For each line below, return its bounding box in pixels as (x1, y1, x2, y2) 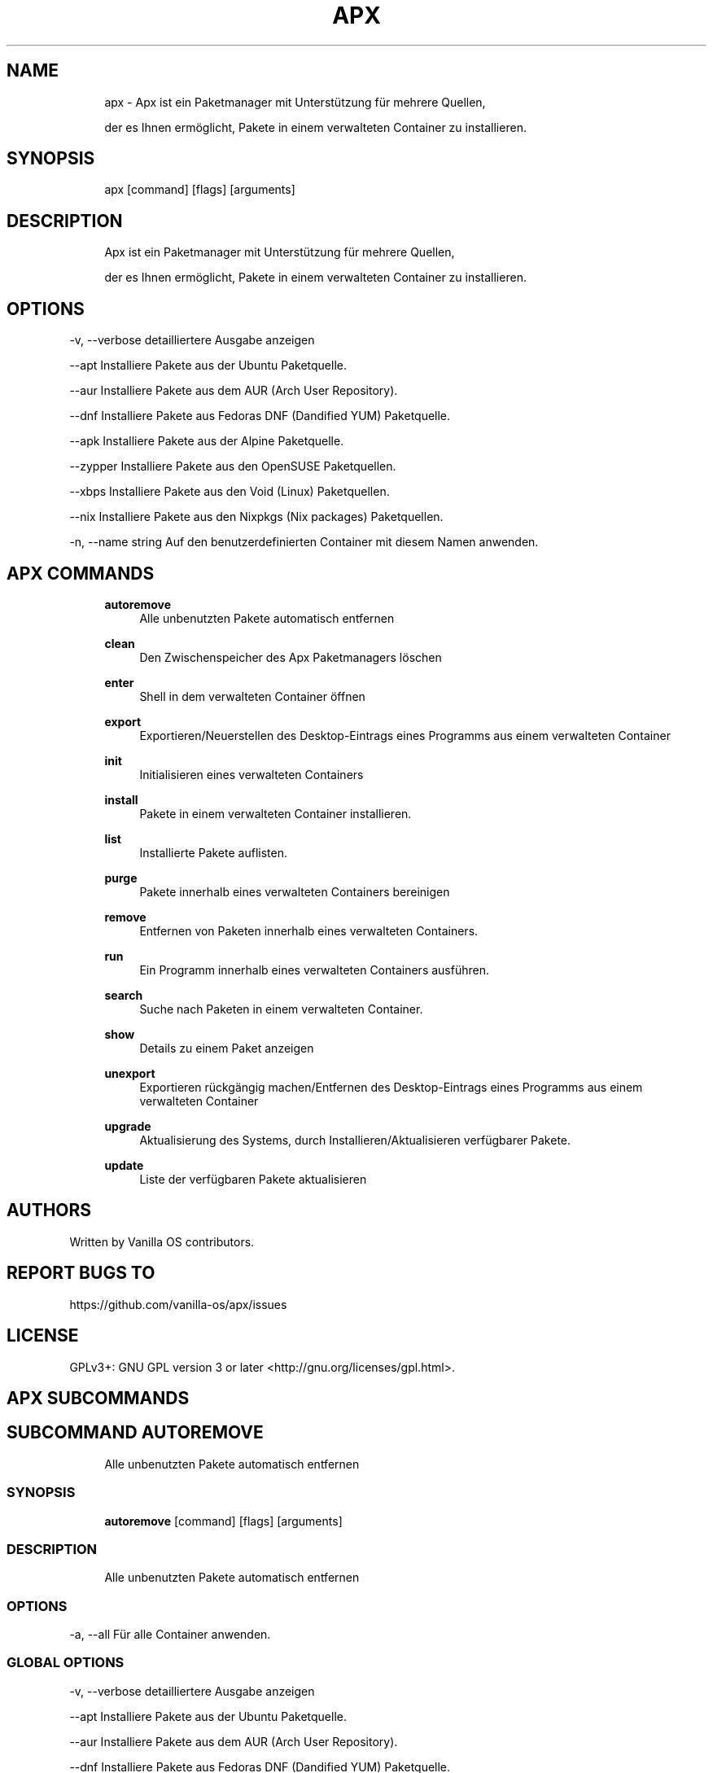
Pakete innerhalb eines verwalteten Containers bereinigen (139, 884, 450, 899)
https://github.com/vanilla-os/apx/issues (69, 1297, 287, 1311)
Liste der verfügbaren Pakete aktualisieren (139, 1171, 367, 1186)
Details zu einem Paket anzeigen (139, 1040, 314, 1055)
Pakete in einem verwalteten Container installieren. (139, 806, 412, 821)
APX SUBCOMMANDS (7, 1387, 190, 1408)
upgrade (104, 1119, 151, 1133)
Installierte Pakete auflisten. (139, 845, 287, 860)
